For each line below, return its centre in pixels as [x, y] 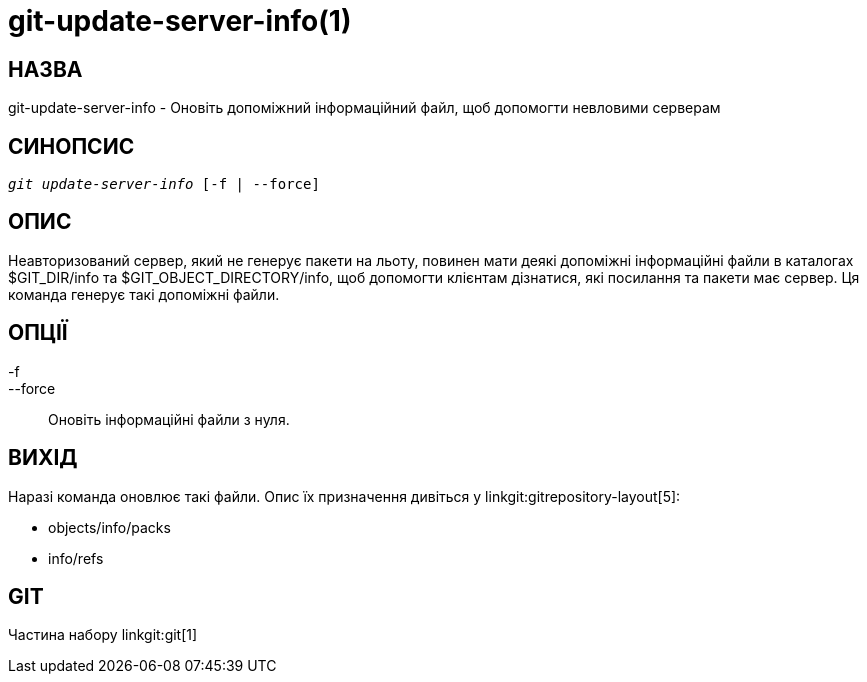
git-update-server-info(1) [180, 21]
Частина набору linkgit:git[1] [103, 635]
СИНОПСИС [71, 146]
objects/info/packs [109, 527]
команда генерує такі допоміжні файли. [144, 294]
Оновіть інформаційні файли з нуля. [169, 419]
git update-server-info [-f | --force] [164, 184]
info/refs [76, 558]
